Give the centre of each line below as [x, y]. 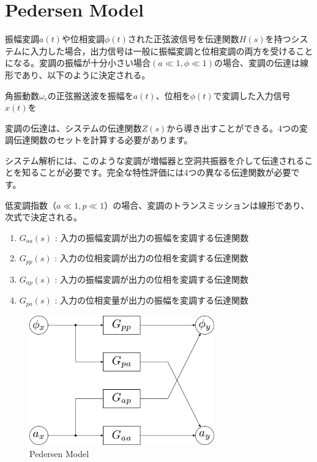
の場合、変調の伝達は [257, 63]
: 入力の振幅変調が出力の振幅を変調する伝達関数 [152, 237]
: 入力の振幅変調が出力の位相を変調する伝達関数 [151, 279]
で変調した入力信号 [252, 95]
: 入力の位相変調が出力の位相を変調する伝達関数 [151, 258]
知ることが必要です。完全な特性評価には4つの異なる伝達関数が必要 [156, 172]
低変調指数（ [31, 205]
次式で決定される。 [43, 217]
